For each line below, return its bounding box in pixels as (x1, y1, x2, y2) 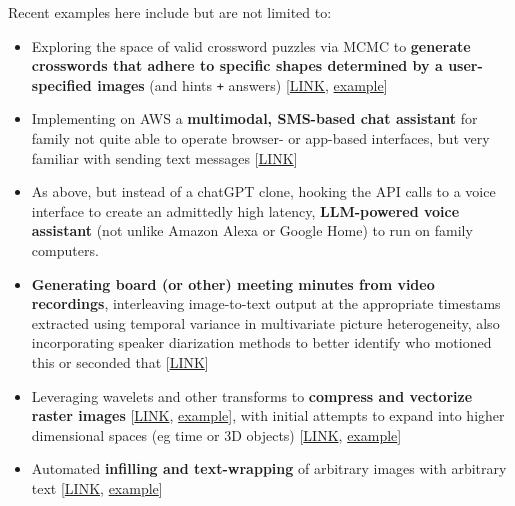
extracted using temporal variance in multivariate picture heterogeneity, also (31, 312, 500, 333)
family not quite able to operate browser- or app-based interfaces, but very (31, 128, 490, 149)
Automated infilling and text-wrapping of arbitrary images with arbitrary (31, 458, 507, 479)
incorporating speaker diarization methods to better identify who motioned (31, 332, 492, 353)
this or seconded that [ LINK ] (31, 351, 209, 372)
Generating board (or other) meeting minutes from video (31, 273, 435, 294)
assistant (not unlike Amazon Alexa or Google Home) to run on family (31, 220, 473, 241)
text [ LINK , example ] (31, 477, 163, 498)
